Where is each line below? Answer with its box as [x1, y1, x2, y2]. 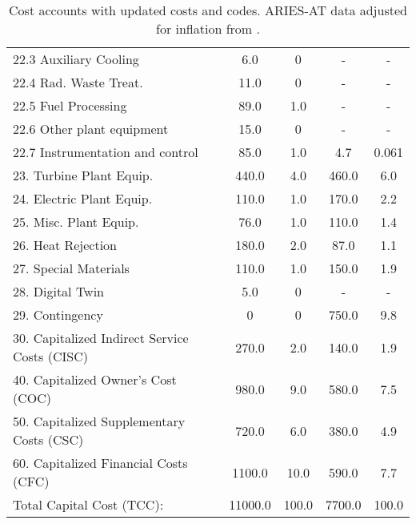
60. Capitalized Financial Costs [13, 453, 188, 472]
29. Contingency [13, 305, 103, 324]
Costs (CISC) [13, 347, 88, 365]
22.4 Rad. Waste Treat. [13, 73, 143, 91]
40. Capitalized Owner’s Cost [13, 370, 177, 389]
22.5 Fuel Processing [13, 96, 127, 115]
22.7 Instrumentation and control [13, 143, 198, 161]
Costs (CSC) [13, 430, 84, 449]
